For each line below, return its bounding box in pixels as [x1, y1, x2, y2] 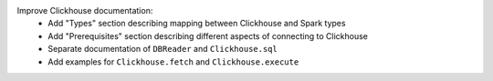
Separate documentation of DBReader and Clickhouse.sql [47, 44, 278, 55]
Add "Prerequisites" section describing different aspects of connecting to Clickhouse [47, 30, 369, 41]
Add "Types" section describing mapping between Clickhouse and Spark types [47, 18, 346, 29]
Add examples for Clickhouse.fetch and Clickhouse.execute [47, 56, 299, 67]
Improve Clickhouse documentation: [16, 5, 153, 15]
